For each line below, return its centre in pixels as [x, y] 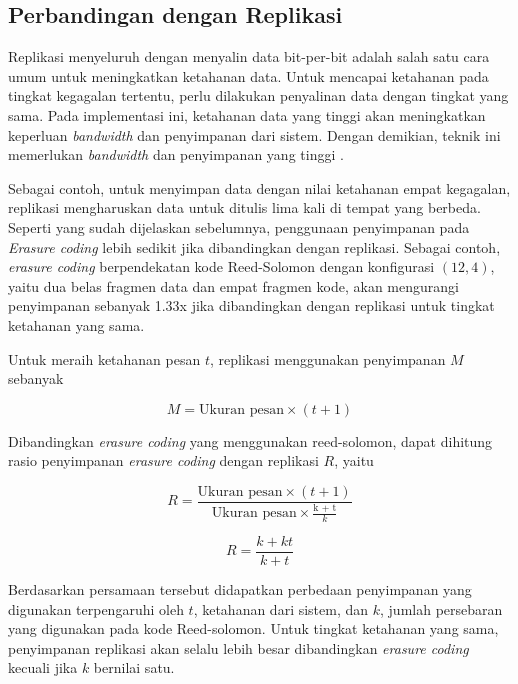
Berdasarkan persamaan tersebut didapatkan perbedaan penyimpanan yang [240, 589]
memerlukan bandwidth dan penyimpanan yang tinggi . [176, 154]
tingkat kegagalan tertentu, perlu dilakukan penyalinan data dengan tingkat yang [258, 95]
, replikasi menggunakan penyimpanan [327, 358]
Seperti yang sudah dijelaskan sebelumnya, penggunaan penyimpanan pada [239, 226]
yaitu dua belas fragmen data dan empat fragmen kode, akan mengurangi [233, 285]
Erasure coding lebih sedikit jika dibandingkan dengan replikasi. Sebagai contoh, [254, 246]
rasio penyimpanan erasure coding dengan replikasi [163, 460]
